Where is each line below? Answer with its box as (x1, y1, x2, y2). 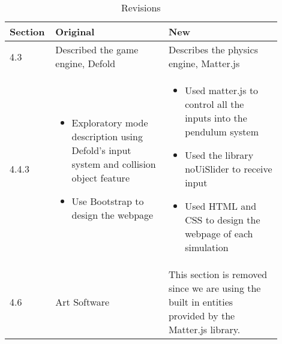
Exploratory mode (71, 116, 148, 129)
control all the (185, 97, 244, 111)
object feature (71, 171, 130, 185)
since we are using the (168, 281, 261, 295)
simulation (185, 240, 229, 254)
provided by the (168, 309, 235, 322)
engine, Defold (55, 56, 116, 70)
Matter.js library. (168, 322, 241, 336)
